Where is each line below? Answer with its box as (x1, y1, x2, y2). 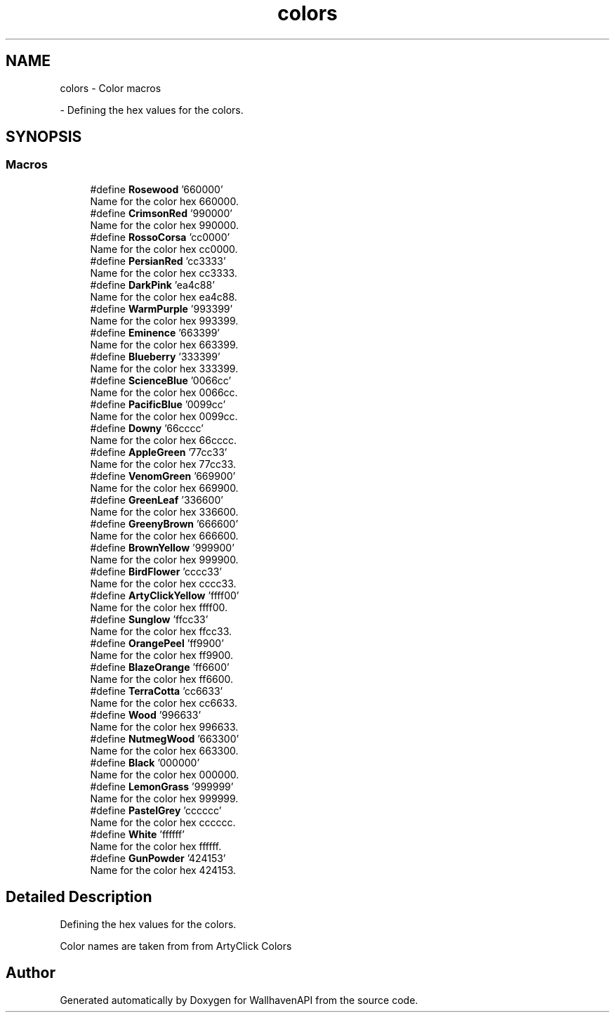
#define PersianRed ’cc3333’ (90, 254, 226, 267)
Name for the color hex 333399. (90, 362, 239, 374)
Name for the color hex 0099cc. (90, 410, 238, 422)
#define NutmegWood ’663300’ (90, 732, 239, 745)
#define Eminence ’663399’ (90, 326, 220, 339)
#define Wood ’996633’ (90, 708, 201, 721)
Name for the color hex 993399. (90, 314, 239, 327)
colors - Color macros (60, 81, 161, 94)
